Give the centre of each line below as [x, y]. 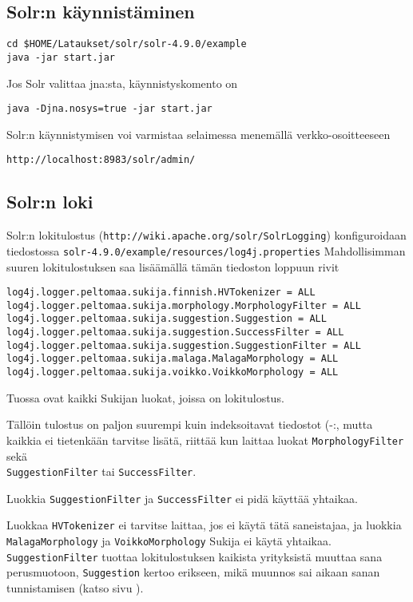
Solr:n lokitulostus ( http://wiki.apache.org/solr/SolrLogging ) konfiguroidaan [206, 235]
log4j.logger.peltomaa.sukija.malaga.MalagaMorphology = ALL [173, 359]
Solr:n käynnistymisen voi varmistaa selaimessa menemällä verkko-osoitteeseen [199, 134]
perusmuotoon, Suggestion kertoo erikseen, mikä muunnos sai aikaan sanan [193, 572]
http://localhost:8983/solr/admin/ [101, 160]
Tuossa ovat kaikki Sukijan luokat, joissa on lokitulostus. [145, 397]
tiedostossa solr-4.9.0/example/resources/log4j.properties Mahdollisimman [206, 250]
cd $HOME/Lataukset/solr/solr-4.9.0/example [127, 44]
